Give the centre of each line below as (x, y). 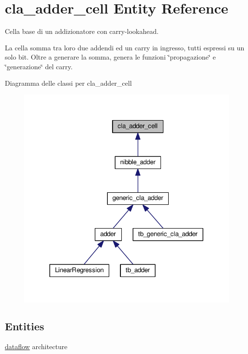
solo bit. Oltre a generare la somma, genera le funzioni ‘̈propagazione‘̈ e (110, 57)
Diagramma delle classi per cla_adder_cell (68, 83)
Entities (25, 326)
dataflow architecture (36, 346)
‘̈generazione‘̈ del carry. (39, 66)
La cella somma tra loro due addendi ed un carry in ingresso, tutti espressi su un (125, 47)
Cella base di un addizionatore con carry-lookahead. (82, 31)
